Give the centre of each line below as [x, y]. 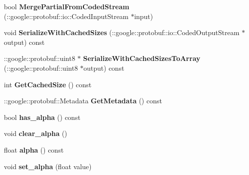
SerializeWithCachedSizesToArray [142, 58]
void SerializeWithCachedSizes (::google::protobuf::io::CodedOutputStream [122, 32]
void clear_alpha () [36, 133]
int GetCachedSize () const [48, 84]
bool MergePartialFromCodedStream [67, 6]
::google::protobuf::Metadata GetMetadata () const [83, 101]
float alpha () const [34, 149]
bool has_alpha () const [42, 117]
